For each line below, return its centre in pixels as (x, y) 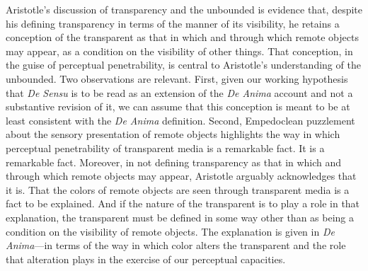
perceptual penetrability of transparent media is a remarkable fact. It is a (165, 148)
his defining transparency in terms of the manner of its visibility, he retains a (173, 23)
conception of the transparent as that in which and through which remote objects (182, 37)
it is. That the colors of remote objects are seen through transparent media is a (178, 189)
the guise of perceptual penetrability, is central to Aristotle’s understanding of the (183, 65)
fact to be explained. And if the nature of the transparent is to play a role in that (183, 203)
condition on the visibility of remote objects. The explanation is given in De (170, 231)
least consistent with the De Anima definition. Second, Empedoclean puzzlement (180, 120)
